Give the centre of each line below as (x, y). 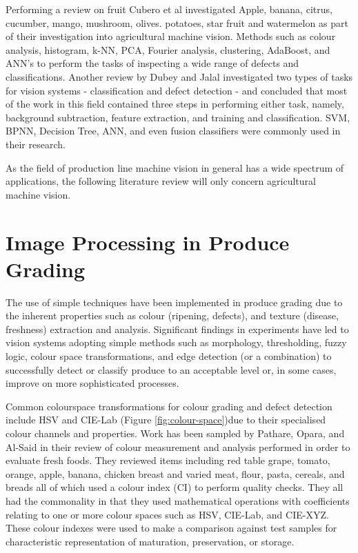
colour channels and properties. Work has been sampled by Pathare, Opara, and (175, 433)
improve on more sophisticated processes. (92, 383)
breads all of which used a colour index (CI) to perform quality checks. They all (175, 487)
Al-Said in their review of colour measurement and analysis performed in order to (178, 446)
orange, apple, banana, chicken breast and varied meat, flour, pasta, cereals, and (175, 473)
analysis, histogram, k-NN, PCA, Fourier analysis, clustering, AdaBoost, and (168, 49)
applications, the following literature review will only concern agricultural (161, 181)
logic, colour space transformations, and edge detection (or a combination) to (169, 356)
